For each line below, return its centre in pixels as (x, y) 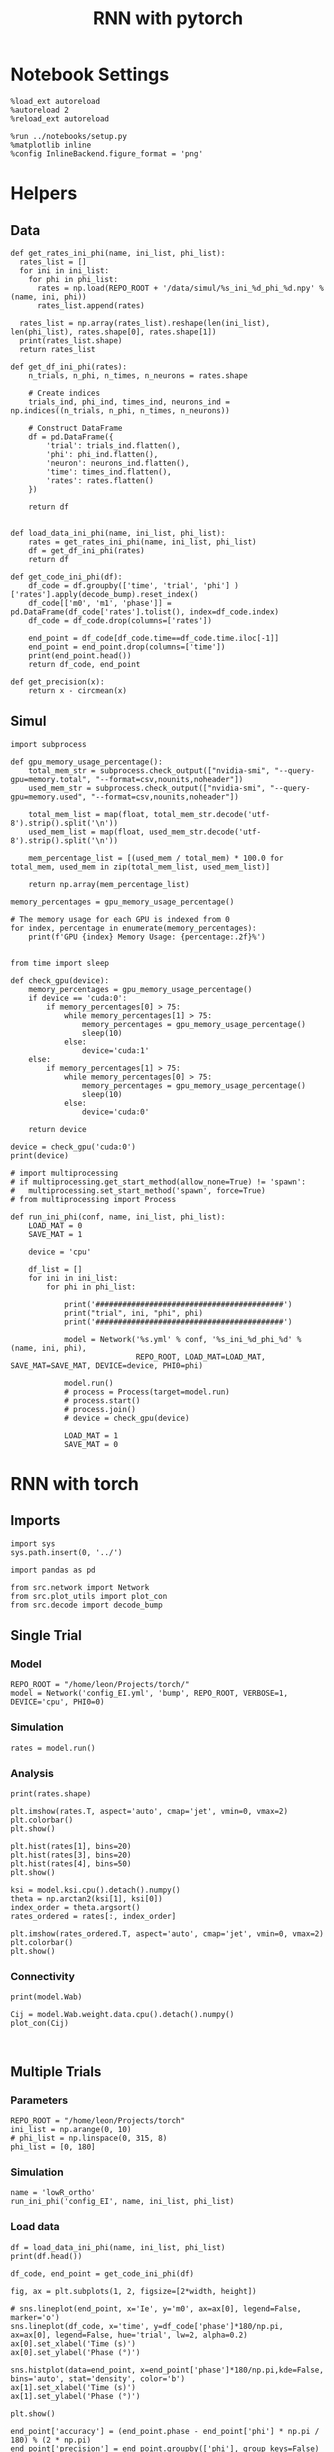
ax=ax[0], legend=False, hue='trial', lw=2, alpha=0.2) (129, 2335)
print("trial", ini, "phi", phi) (133, 1313)
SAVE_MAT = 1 (55, 1234)
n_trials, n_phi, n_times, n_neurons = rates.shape (138, 375)
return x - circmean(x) (78, 690)
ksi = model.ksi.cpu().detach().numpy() (96, 1890)
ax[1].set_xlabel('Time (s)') (73, 2387)
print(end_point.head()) (80, 655)
